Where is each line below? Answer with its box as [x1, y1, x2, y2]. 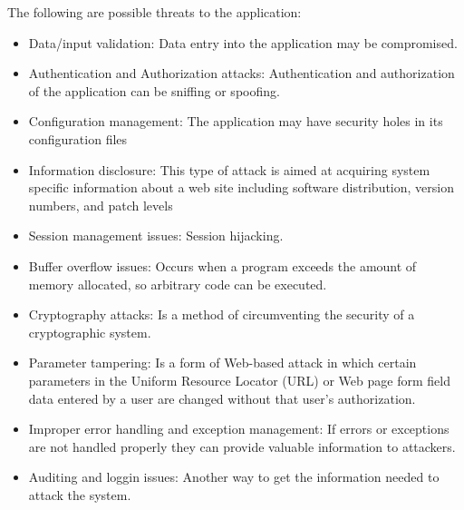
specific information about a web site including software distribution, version [28, 178, 454, 197]
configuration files [28, 129, 128, 148]
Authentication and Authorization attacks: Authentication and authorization [28, 64, 455, 83]
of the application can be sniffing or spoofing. [28, 81, 280, 100]
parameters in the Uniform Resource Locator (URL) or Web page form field [28, 370, 450, 389]
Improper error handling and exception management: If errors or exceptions [28, 419, 449, 438]
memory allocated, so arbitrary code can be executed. [28, 274, 327, 293]
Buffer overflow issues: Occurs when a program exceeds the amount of [28, 256, 417, 275]
